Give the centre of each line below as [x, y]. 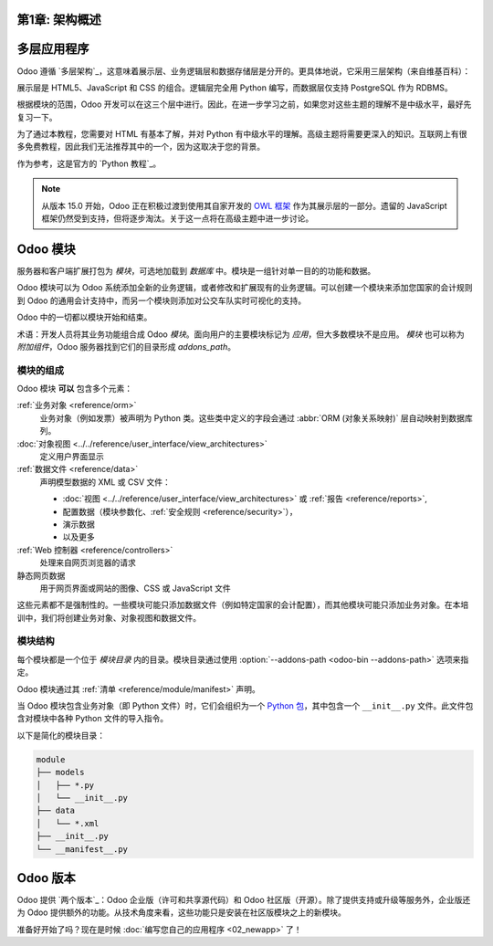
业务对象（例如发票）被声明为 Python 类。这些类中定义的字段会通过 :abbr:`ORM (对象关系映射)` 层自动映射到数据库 [257, 418]
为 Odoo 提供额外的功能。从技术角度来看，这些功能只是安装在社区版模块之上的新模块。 [181, 912]
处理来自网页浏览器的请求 [88, 562]
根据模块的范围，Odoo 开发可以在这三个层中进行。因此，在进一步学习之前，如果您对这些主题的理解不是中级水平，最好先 [244, 104]
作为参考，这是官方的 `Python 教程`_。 [89, 163]
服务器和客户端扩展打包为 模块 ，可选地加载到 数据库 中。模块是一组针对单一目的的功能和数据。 [196, 270]
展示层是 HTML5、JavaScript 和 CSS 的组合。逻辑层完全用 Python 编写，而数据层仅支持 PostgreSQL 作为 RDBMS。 [235, 88]
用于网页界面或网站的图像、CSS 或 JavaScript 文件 [136, 588]
